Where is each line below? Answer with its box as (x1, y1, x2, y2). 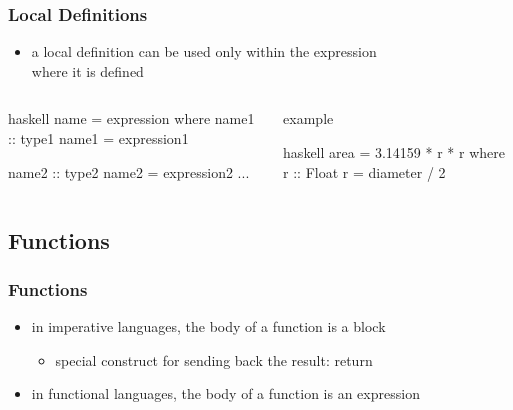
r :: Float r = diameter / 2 (283, 161, 446, 182)
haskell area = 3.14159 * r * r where (283, 142, 505, 162)
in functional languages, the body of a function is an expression (31, 383, 420, 404)
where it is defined (31, 60, 144, 81)
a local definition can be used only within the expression (31, 41, 377, 62)
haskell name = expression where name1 (8, 108, 255, 129)
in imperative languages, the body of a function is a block (31, 316, 386, 337)
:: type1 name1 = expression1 (8, 128, 189, 148)
